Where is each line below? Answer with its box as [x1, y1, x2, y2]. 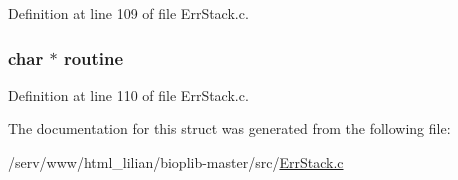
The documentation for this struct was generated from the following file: [8, 118, 451, 139]
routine [63, 45, 124, 70]
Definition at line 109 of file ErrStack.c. [8, 3, 249, 23]
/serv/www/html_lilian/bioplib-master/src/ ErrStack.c [8, 152, 344, 172]
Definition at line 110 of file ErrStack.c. [8, 84, 249, 105]
